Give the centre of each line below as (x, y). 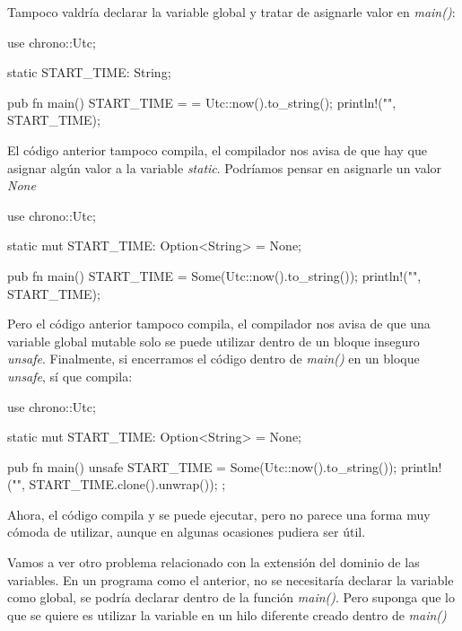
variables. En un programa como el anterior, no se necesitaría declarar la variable (231, 579)
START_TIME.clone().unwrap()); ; (127, 484)
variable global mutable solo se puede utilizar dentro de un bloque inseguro (214, 341)
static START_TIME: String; (89, 72)
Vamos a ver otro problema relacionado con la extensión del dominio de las (214, 562)
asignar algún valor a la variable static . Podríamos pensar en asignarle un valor (225, 167)
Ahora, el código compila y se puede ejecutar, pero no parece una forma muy (219, 514)
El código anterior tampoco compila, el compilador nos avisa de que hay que (217, 149)
